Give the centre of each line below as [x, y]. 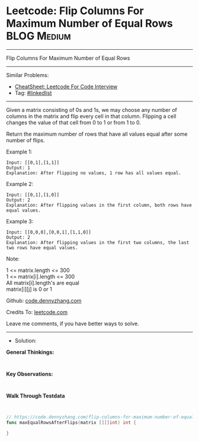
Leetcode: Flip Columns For [75, 11]
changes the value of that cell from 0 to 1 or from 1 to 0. [73, 122]
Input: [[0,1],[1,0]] [33, 195]
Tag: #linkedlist [33, 92]
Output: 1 [18, 168]
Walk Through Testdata [36, 396]
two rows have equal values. [42, 248]
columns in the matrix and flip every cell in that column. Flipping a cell [91, 116]
